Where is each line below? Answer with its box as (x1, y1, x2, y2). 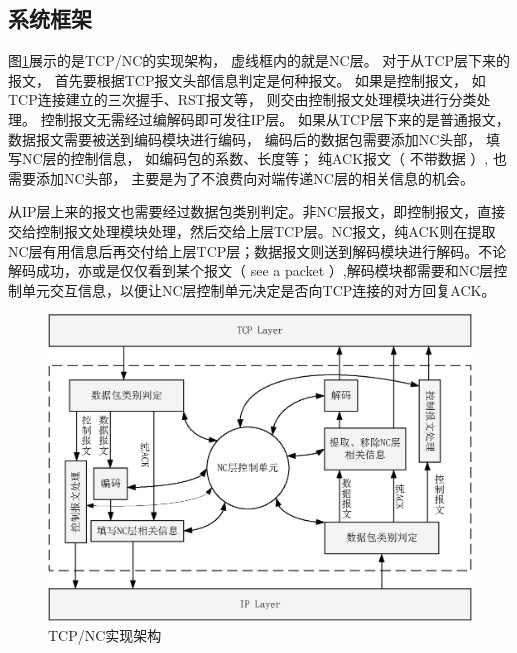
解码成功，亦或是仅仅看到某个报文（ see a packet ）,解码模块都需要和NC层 (8, 260, 494, 281)
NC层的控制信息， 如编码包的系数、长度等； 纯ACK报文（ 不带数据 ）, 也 (21, 148, 507, 169)
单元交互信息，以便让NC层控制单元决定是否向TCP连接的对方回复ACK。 (21, 279, 496, 300)
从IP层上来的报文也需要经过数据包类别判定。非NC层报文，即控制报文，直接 (8, 201, 506, 222)
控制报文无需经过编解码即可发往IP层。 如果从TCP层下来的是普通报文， (40, 108, 510, 129)
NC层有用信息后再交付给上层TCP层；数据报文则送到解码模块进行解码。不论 (8, 240, 507, 261)
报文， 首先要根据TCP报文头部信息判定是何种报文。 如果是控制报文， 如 (8, 69, 486, 90)
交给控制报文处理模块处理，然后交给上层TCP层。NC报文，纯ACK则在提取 (8, 220, 496, 241)
